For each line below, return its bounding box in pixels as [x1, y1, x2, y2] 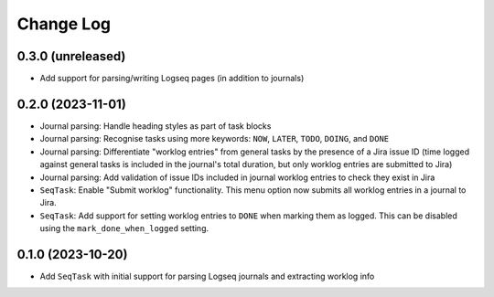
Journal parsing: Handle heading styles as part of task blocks [39, 120, 272, 132]
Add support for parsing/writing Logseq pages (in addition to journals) [39, 73, 305, 84]
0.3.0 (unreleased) [16, 48, 126, 64]
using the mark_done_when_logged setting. [39, 223, 209, 234]
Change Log [16, 14, 112, 34]
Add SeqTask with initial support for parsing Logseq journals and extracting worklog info [39, 270, 375, 281]
